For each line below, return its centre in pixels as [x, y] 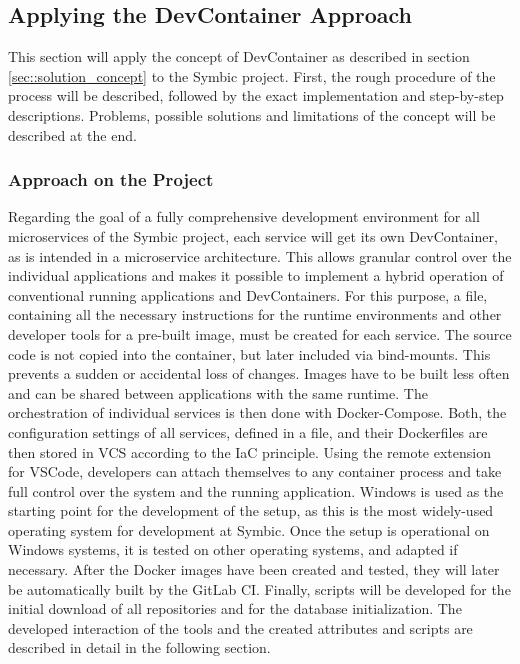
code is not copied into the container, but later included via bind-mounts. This [249, 353]
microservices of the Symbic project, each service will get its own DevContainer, [253, 235]
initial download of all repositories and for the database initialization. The [235, 608]
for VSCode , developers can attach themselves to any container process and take [255, 471]
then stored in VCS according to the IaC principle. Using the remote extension [249, 451]
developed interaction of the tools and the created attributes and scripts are [240, 627]
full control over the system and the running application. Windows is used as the [256, 490]
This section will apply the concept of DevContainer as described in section [239, 56]
